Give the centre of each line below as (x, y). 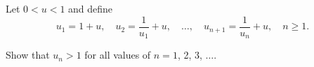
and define (91, 8)
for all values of (118, 55)
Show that (28, 55)
